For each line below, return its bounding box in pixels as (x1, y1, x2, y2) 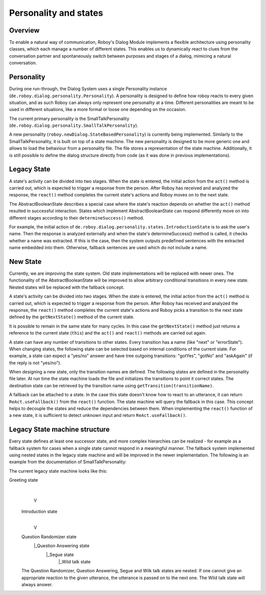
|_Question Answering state (33, 543, 90, 549)
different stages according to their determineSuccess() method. (9, 215, 144, 221)
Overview (9, 26, 40, 35)
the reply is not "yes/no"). (9, 360, 62, 366)
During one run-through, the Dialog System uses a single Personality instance (9, 86, 167, 92)
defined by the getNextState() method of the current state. (9, 314, 135, 320)
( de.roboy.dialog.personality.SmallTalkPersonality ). (9, 122, 138, 128)
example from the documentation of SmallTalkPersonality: (9, 459, 127, 465)
